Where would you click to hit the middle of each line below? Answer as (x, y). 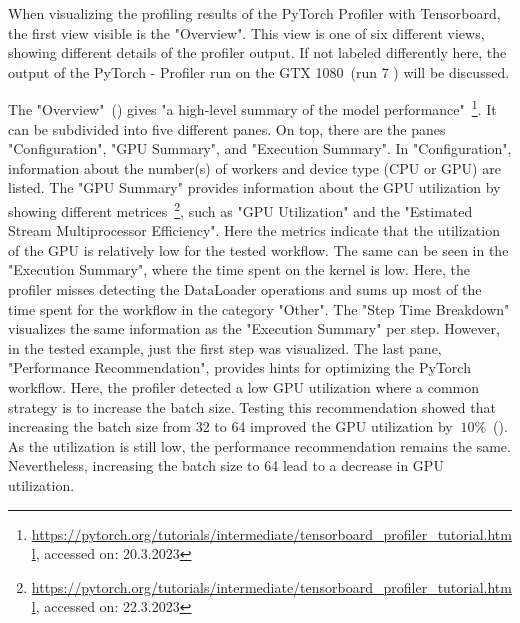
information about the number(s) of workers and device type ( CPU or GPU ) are (254, 167)
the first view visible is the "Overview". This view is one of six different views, (246, 32)
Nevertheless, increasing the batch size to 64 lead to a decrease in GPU (226, 465)
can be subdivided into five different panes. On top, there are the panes (227, 128)
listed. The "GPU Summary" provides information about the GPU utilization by (254, 187)
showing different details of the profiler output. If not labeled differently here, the (257, 52)
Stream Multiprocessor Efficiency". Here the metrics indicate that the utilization (254, 230)
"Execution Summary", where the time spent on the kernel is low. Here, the (239, 269)
